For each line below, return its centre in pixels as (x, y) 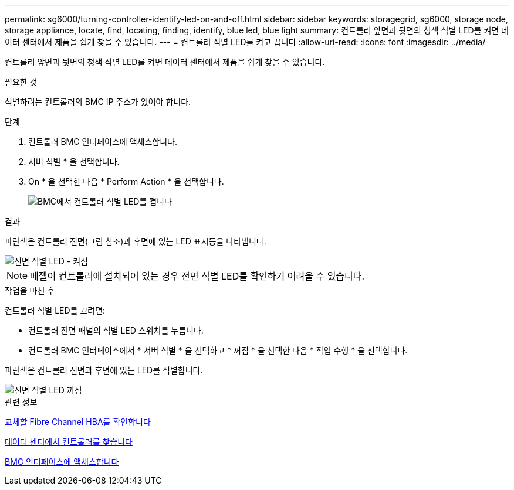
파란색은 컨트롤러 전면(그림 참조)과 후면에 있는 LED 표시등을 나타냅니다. (136, 241)
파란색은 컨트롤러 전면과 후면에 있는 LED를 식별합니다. (104, 370)
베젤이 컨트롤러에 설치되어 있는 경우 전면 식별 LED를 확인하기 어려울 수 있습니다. (197, 276)
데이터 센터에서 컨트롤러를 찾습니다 (69, 442)
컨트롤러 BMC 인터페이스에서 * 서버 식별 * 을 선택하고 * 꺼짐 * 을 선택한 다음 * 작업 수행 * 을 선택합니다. (218, 350)
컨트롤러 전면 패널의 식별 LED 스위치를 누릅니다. (116, 330)
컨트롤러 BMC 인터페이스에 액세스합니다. (103, 142)
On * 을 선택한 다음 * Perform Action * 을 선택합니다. (126, 181)
